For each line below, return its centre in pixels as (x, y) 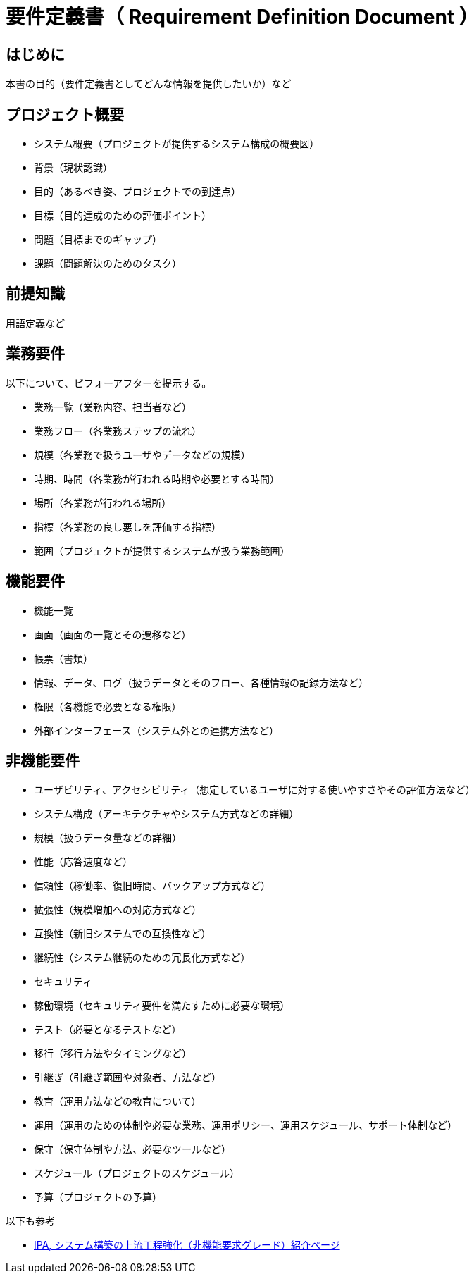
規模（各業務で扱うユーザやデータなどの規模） (142, 455)
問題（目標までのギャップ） (98, 240)
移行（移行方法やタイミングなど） (113, 1054)
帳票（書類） (63, 658)
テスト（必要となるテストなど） (108, 1030)
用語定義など (35, 323)
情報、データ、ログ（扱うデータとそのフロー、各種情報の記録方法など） (201, 682)
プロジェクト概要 (65, 114)
